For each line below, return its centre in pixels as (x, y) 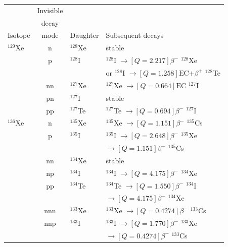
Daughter (84, 35)
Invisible (50, 10)
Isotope (19, 35)
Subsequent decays (135, 35)
